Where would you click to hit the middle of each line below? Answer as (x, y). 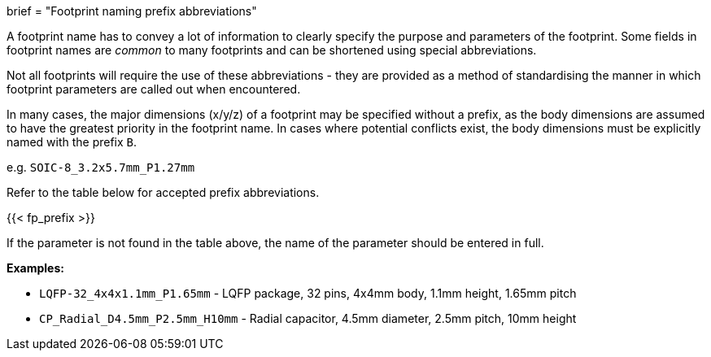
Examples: (35, 268)
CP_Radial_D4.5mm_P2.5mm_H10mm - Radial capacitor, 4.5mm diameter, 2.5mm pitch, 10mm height (308, 318)
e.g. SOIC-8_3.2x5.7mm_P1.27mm (101, 167)
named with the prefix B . (72, 142)
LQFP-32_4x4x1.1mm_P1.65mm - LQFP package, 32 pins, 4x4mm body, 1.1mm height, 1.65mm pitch (308, 293)
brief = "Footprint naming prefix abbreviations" (132, 11)
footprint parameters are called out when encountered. (154, 89)
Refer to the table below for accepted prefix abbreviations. (163, 192)
